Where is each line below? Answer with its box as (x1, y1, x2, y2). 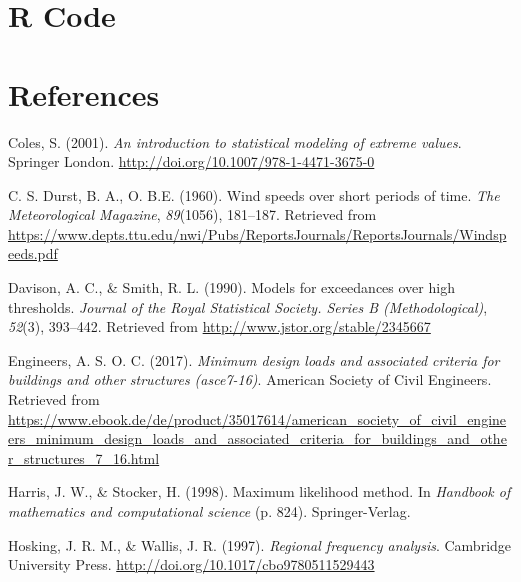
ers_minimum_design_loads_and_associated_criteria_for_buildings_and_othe (8, 428, 507, 449)
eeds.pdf (8, 243, 58, 264)
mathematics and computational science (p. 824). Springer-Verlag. (8, 501, 411, 521)
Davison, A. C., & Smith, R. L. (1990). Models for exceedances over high (8, 277, 455, 298)
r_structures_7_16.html (8, 447, 160, 468)
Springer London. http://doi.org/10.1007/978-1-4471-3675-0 (8, 151, 375, 172)
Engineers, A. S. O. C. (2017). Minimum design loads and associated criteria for (8, 349, 500, 370)
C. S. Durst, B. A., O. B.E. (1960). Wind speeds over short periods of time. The (8, 184, 500, 205)
